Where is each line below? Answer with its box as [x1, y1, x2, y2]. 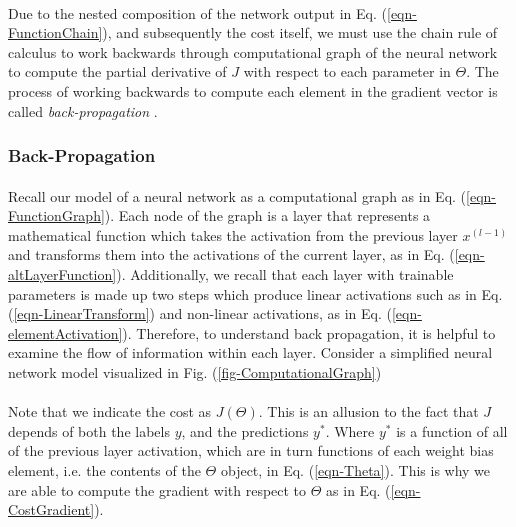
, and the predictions [181, 420, 309, 441]
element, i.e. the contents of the [8, 459, 201, 480]
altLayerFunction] [8, 263, 117, 284]
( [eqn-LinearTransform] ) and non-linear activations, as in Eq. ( [8, 303, 392, 324]
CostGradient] [8, 499, 95, 520]
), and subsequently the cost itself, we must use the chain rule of [102, 22, 498, 43]
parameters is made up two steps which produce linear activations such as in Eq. [8, 283, 503, 304]
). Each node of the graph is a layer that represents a [104, 205, 431, 226]
